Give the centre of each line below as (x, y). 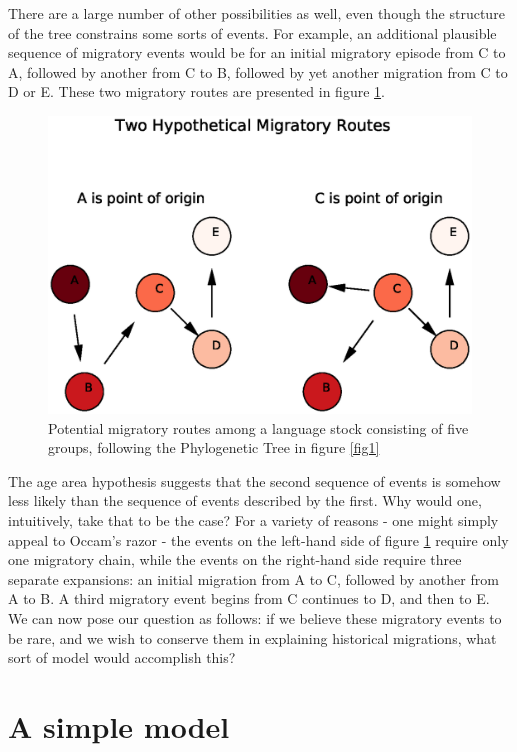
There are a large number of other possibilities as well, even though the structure (256, 13)
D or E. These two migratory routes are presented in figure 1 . (196, 91)
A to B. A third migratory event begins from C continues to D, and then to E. (249, 598)
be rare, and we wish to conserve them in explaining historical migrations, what (252, 637)
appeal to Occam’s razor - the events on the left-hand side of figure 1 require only (258, 539)
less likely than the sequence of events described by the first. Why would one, (245, 500)
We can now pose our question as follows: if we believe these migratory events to (255, 618)
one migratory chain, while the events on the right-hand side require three (235, 559)
